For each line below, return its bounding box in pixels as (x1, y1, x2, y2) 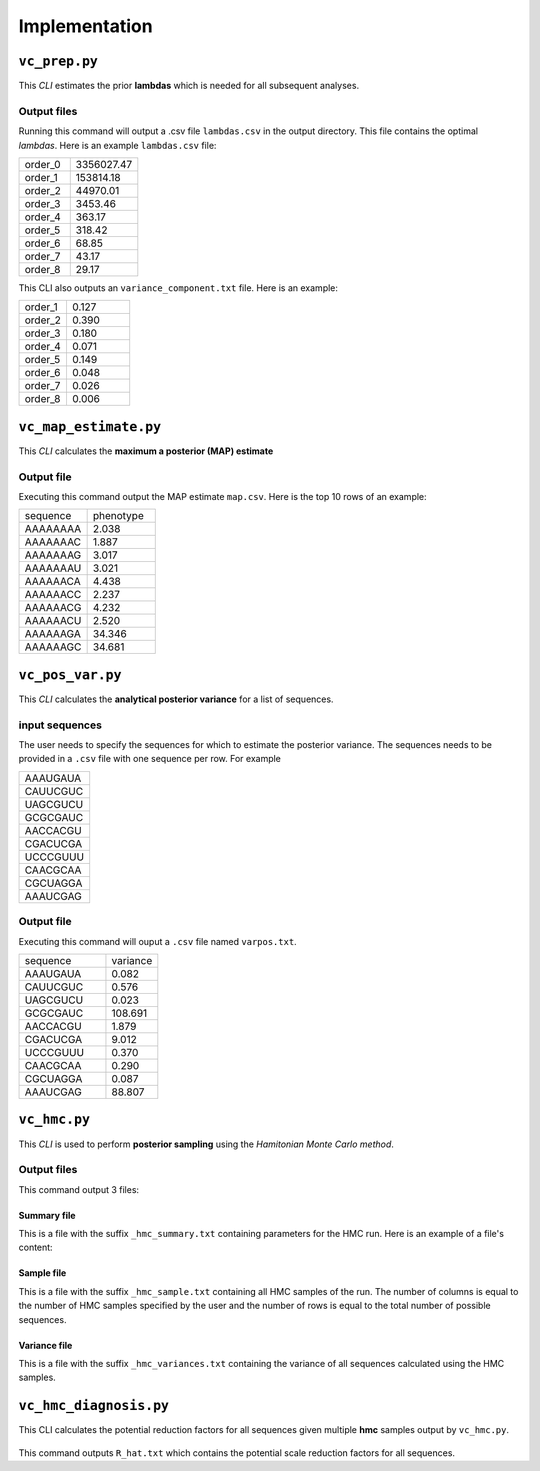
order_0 (24, 157, 61, 171)
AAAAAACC (24, 588, 82, 602)
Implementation (18, 15, 154, 37)
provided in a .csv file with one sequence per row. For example (18, 753, 282, 765)
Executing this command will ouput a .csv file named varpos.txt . (18, 935, 297, 947)
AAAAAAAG (24, 548, 82, 562)
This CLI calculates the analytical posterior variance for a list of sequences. (18, 693, 334, 705)
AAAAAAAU (24, 561, 82, 575)
